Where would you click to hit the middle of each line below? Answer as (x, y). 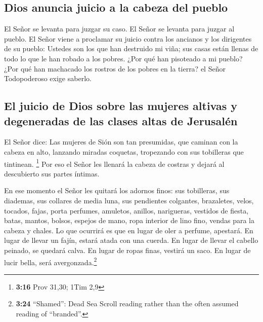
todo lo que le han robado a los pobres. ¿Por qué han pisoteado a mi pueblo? (123, 58)
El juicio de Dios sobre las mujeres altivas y (121, 106)
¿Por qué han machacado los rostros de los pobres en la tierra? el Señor (115, 68)
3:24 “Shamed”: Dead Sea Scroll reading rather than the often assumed (127, 303)
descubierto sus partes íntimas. (52, 173)
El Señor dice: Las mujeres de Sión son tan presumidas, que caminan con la (121, 142)
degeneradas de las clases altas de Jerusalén (121, 120)
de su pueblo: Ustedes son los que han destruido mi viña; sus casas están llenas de (131, 48)
